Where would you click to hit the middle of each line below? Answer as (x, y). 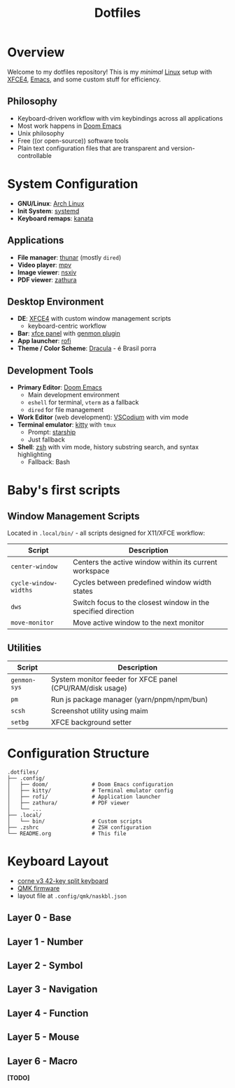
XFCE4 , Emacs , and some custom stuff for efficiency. (84, 79)
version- (183, 148)
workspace (91, 571)
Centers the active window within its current (145, 562)
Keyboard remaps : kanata (55, 218)
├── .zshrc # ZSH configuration (79, 827)
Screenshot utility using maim (100, 710)
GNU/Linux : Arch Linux (51, 203)
